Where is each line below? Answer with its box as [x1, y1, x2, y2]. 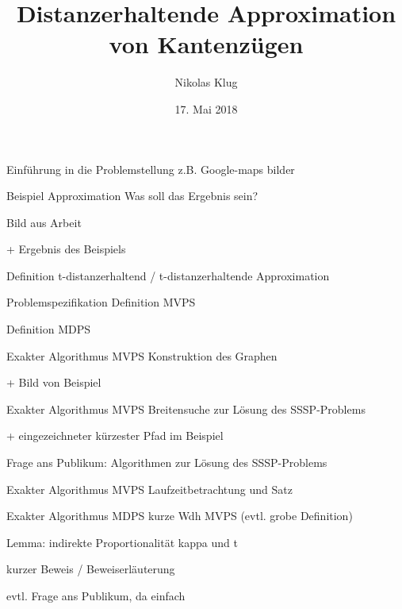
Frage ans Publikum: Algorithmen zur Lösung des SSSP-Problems [6, 454, 327, 471]
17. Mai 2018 [174, 100, 238, 117]
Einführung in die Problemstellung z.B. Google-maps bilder [6, 160, 295, 177]
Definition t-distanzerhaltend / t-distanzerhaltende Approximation [6, 267, 330, 283]
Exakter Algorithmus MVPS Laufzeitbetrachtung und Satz [6, 480, 293, 497]
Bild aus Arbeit [6, 214, 82, 230]
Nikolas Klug [174, 74, 238, 91]
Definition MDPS [6, 321, 91, 337]
